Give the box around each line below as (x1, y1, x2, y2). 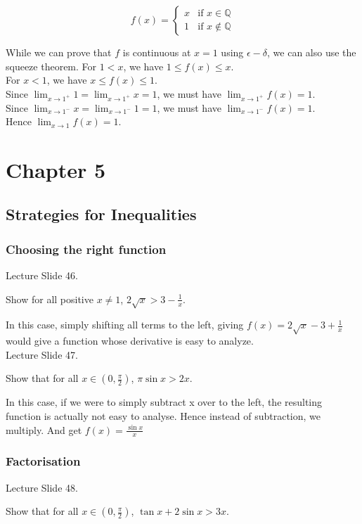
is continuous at (122, 45, 191, 59)
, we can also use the (267, 45, 356, 59)
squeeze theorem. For (6, 58, 97, 73)
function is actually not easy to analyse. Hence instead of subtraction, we (6, 409, 321, 423)
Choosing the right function (6, 240, 167, 257)
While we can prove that (6, 45, 112, 59)
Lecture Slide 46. (6, 268, 78, 283)
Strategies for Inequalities (6, 203, 197, 225)
